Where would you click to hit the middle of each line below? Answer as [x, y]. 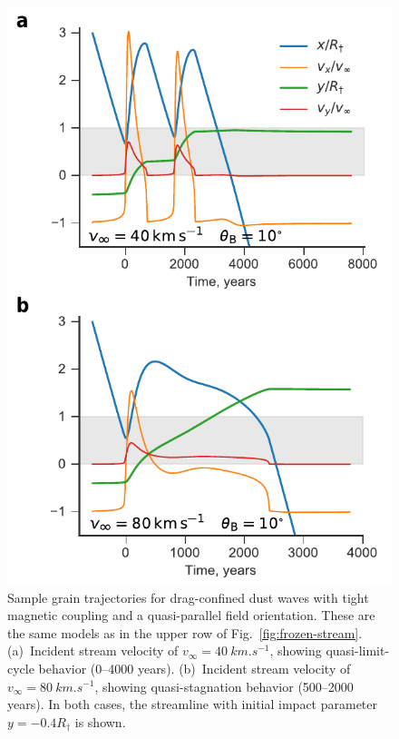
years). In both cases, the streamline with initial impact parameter [193, 704]
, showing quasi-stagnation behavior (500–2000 [224, 686]
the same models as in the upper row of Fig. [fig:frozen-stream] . [185, 632]
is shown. [100, 721]
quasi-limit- [358, 650]
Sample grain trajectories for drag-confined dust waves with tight [188, 597]
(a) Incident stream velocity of [93, 650]
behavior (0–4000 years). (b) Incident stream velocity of [195, 668]
